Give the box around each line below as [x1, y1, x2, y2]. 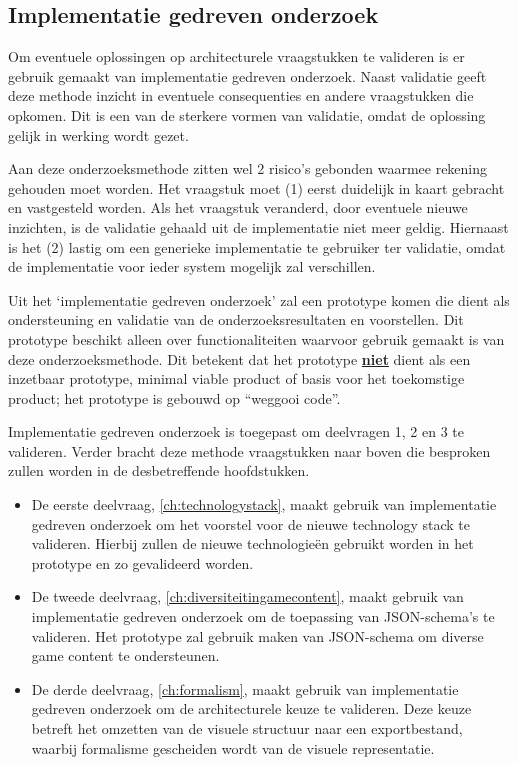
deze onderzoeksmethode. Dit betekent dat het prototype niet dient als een [8, 348, 471, 369]
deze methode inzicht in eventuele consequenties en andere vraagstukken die [8, 85, 474, 106]
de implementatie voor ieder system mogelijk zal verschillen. [8, 256, 376, 277]
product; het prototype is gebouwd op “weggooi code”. [8, 387, 341, 408]
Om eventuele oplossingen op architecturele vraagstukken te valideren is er [8, 46, 465, 67]
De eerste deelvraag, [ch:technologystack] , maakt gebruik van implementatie [31, 494, 497, 515]
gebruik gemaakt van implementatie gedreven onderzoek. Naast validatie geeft [8, 65, 487, 86]
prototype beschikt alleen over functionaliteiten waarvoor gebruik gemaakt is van [8, 328, 505, 349]
